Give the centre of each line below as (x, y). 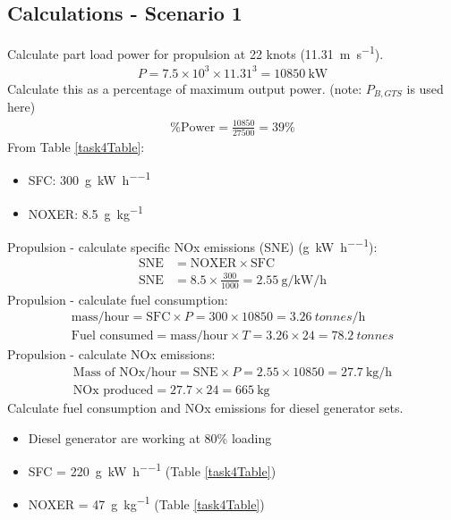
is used (425, 88)
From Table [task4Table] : (76, 146)
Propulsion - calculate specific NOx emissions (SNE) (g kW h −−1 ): (192, 245)
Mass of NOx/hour (125, 372)
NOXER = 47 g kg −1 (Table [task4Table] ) (146, 503)
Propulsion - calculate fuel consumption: (118, 299)
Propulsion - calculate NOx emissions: (111, 354)
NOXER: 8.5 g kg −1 (85, 212)
